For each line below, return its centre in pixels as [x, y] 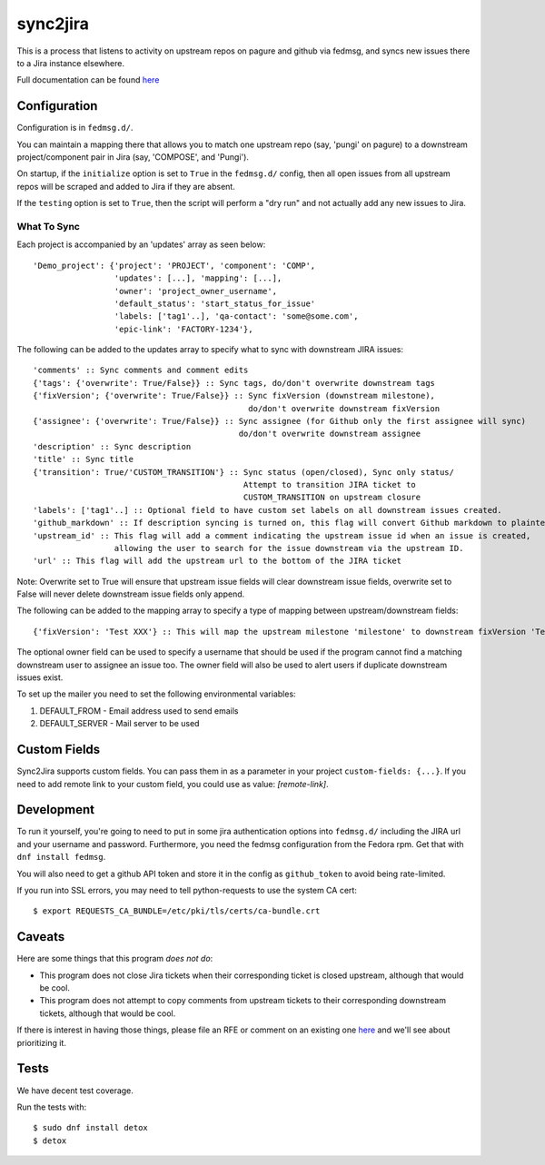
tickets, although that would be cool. [108, 1013]
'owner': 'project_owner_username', [195, 291]
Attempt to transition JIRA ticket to [330, 484]
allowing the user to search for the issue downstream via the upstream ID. [289, 548]
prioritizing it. [42, 1042]
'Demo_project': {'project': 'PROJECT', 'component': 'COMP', [174, 265]
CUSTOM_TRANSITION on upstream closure [332, 498]
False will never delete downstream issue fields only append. [131, 594]
